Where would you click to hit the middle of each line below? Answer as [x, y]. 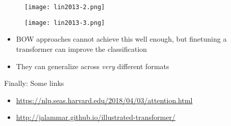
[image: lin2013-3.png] [65, 23]
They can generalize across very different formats [93, 66]
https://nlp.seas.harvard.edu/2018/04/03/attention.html [104, 100]
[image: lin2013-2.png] [65, 7]
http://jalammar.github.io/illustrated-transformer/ [96, 117]
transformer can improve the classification [82, 49]
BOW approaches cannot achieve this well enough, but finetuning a [121, 39]
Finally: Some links [34, 83]
